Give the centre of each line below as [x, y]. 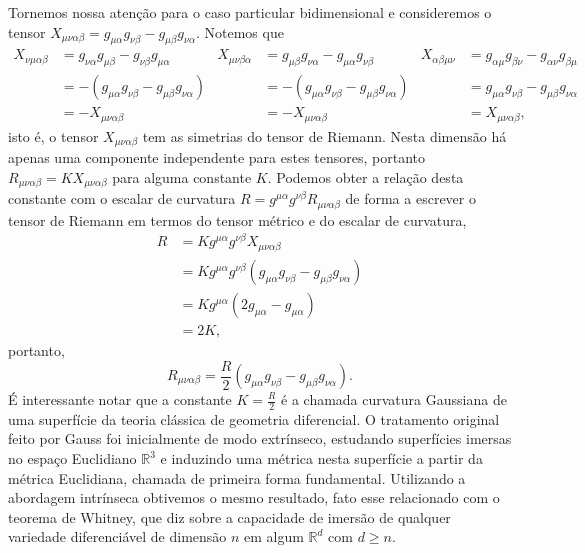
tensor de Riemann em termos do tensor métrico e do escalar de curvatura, [237, 219]
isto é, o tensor [53, 135]
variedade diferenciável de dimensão [117, 536]
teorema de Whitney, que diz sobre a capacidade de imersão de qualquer [229, 516]
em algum [274, 536]
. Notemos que [239, 31]
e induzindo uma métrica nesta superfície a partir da [321, 458]
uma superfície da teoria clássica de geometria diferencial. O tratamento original [254, 418]
